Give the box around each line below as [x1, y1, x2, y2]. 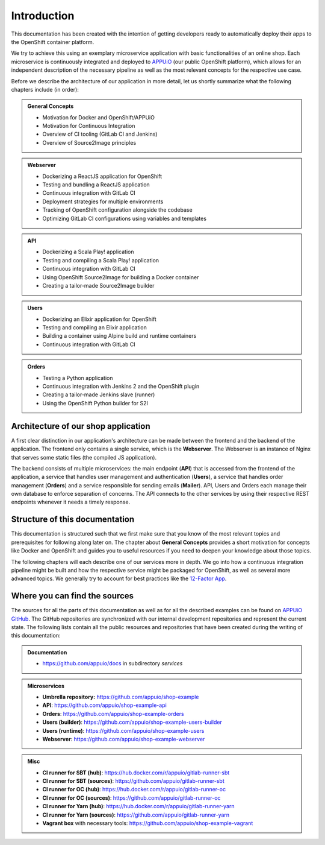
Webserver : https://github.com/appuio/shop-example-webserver [42, 735, 205, 742]
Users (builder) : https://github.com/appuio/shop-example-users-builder [42, 718, 222, 726]
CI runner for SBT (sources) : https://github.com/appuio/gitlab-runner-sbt [42, 777, 225, 785]
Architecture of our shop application [11, 421, 150, 431]
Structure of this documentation [11, 514, 135, 525]
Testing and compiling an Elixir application [42, 324, 147, 331]
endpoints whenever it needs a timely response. [11, 498, 131, 506]
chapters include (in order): [11, 86, 79, 93]
